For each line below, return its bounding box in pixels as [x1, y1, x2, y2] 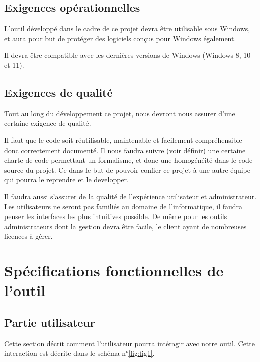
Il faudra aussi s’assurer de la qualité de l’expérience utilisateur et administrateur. [4, 191, 257, 201]
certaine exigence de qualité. [4, 118, 91, 128]
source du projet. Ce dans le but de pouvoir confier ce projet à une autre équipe [4, 164, 251, 175]
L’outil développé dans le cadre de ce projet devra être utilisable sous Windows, [4, 23, 250, 34]
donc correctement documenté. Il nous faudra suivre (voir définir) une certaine [4, 144, 246, 155]
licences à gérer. [4, 231, 53, 241]
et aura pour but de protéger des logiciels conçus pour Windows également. [4, 33, 236, 43]
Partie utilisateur [4, 314, 95, 330]
